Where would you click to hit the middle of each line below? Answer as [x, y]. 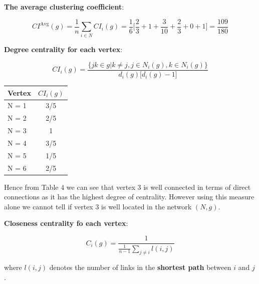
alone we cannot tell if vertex [49, 206]
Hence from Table [31, 187]
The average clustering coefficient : [64, 7]
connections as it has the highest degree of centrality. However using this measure [129, 197]
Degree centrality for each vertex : [63, 49]
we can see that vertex [101, 187]
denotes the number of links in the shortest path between [140, 267]
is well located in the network [147, 206]
